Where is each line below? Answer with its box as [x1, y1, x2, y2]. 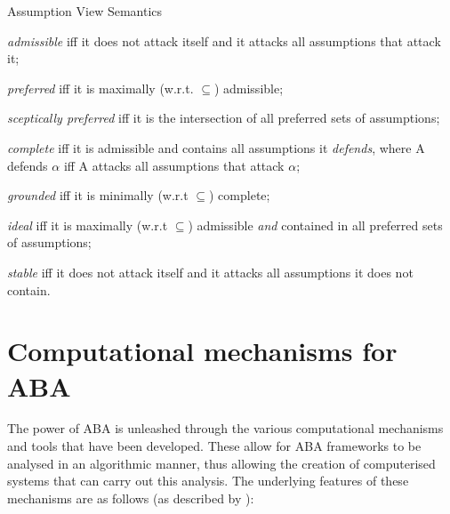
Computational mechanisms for [7, 333, 398, 369]
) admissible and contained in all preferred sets [188, 215, 443, 234]
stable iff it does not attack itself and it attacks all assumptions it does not [7, 262, 414, 281]
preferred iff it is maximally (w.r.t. [7, 78, 194, 97]
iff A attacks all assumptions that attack [63, 156, 285, 174]
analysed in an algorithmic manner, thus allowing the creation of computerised [7, 454, 436, 472]
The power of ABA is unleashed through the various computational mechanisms [7, 419, 444, 438]
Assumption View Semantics [7, 2, 163, 20]
